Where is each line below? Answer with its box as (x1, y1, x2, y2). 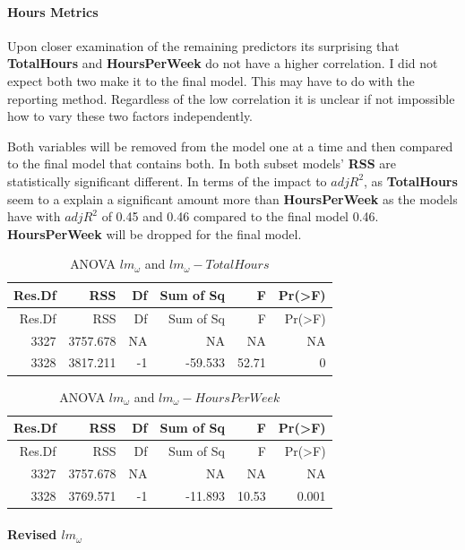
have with (7, 207, 61, 226)
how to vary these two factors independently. (7, 107, 254, 125)
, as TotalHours (364, 171, 458, 190)
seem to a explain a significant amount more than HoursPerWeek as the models (7, 189, 458, 208)
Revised (7, 525, 57, 544)
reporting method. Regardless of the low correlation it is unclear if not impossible (7, 89, 455, 107)
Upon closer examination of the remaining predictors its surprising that (7, 36, 400, 55)
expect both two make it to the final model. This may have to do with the (7, 71, 415, 90)
